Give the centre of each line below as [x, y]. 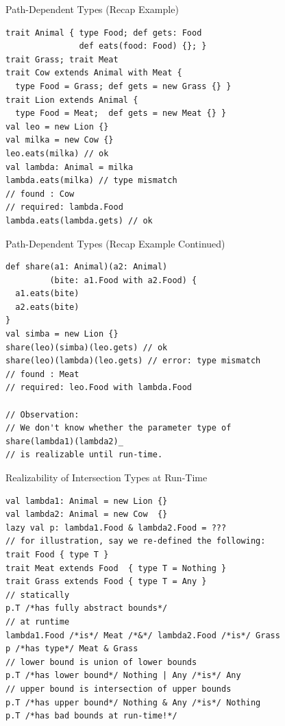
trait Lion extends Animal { [72, 100]
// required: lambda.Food [64, 207]
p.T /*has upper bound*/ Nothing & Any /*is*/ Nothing [133, 702]
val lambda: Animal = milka [70, 167]
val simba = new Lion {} [62, 334]
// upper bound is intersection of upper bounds [119, 689]
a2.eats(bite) [47, 307]
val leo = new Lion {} [57, 126]
